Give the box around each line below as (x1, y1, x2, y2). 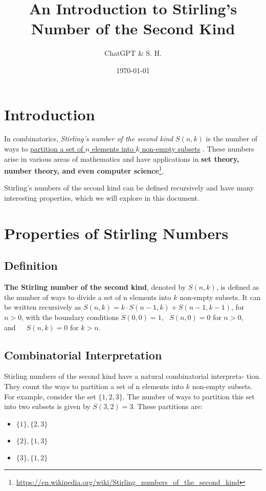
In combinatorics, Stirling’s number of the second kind (4, 133, 173, 144)
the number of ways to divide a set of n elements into (4, 291, 171, 302)
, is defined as (216, 282, 259, 292)
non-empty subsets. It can (180, 291, 261, 302)
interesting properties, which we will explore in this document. (4, 193, 199, 203)
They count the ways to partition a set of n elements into (4, 381, 184, 391)
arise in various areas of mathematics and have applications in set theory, (4, 153, 239, 164)
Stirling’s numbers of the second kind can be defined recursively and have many (4, 182, 254, 193)
